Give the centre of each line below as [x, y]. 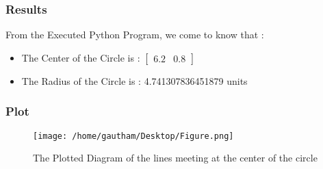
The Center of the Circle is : [81, 57]
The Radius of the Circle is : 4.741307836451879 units [134, 80]
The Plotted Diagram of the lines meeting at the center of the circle [175, 158]
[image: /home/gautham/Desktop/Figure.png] [133, 136]
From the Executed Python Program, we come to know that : [135, 35]
